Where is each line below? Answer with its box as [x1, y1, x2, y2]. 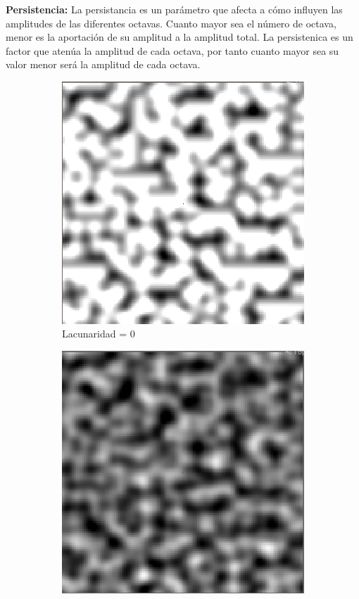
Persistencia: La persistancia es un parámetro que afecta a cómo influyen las [6, 2, 343, 16]
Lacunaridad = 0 [62, 326, 135, 341]
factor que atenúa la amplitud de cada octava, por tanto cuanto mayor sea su [6, 43, 339, 58]
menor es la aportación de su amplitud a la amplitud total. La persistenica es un [6, 30, 353, 44]
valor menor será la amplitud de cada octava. [6, 57, 201, 72]
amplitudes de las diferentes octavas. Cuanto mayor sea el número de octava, [6, 15, 336, 30]
